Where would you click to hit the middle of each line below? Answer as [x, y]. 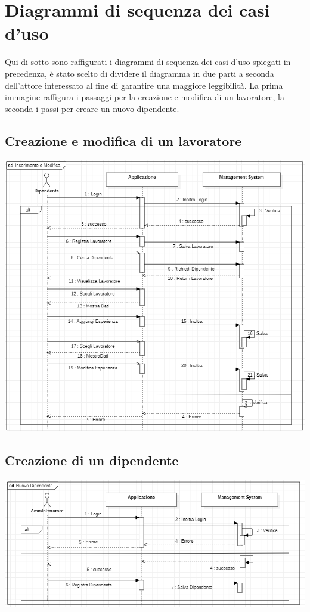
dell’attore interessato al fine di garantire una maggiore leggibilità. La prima [144, 85]
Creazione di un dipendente [92, 460]
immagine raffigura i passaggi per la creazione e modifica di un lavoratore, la [145, 97]
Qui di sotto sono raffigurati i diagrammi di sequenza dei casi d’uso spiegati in [148, 62]
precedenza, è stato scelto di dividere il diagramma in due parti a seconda [139, 73]
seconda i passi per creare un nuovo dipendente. [92, 108]
